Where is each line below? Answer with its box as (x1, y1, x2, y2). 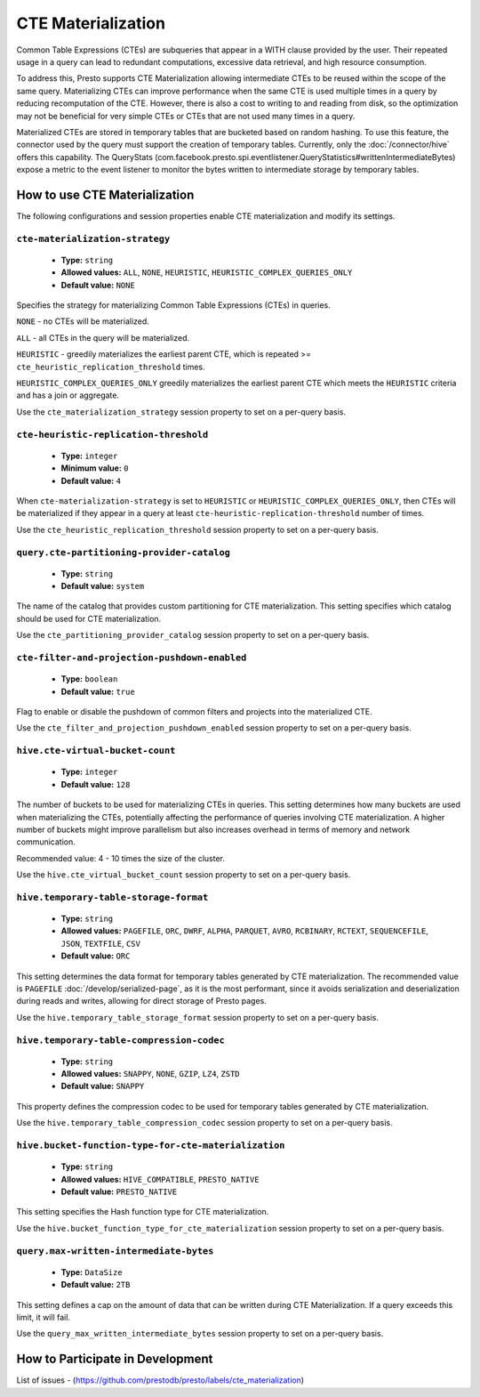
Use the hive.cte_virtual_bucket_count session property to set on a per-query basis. (16, 869, 351, 880)
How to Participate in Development (16, 1352, 213, 1367)
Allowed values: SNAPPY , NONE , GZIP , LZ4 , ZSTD (60, 1069, 240, 1079)
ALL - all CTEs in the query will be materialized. (16, 332, 190, 343)
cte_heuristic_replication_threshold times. (16, 361, 205, 372)
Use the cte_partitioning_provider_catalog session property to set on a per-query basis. (16, 630, 370, 641)
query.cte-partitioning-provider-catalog (16, 546, 231, 558)
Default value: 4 (60, 475, 122, 486)
